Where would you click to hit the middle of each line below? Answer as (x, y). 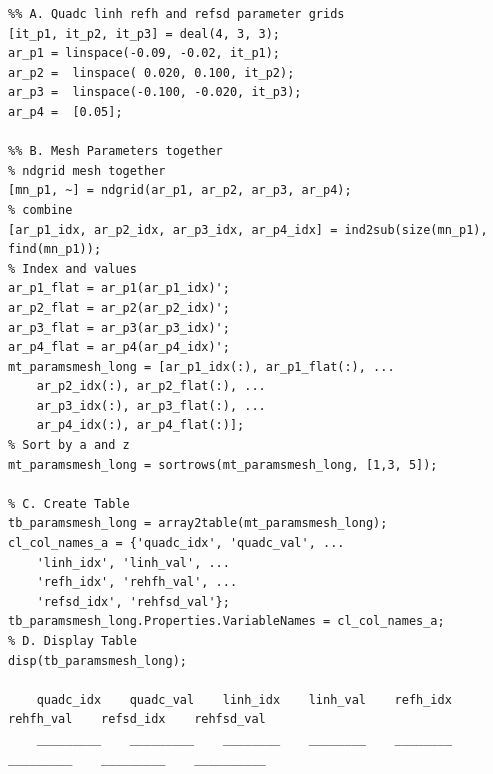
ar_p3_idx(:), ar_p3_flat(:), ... (151, 405)
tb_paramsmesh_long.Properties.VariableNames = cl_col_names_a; (226, 621)
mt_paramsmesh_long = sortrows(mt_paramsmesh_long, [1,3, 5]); (223, 464)
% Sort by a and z (69, 445)
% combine (40, 209)
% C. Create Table (69, 503)
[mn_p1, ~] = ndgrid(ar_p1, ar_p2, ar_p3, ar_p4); (180, 190)
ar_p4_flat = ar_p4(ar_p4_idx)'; (119, 347)
